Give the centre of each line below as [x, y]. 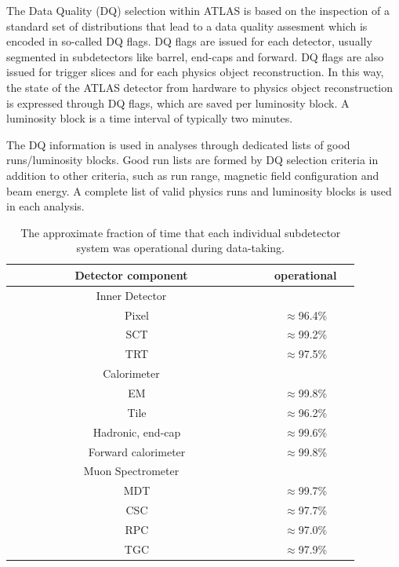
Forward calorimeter [137, 451]
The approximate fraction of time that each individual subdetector [181, 232]
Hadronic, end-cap [137, 432]
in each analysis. [45, 206]
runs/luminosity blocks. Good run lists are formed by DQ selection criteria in [192, 160]
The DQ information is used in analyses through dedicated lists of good [178, 144]
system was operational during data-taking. [181, 248]
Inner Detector [131, 295]
